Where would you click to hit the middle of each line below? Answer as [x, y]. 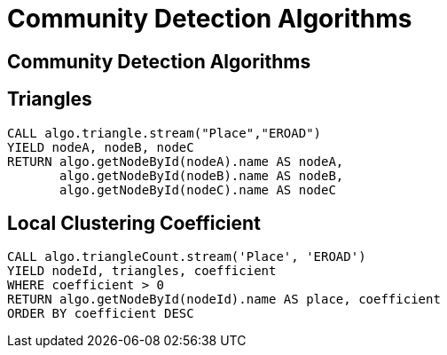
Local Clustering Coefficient [134, 224]
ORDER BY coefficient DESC [101, 314]
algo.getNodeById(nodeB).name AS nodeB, [202, 175]
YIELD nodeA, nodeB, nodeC [101, 147]
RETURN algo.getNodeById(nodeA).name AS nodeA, [176, 161]
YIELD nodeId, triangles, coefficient [142, 271]
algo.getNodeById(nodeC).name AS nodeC [198, 189]
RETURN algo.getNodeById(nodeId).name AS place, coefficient [224, 300]
